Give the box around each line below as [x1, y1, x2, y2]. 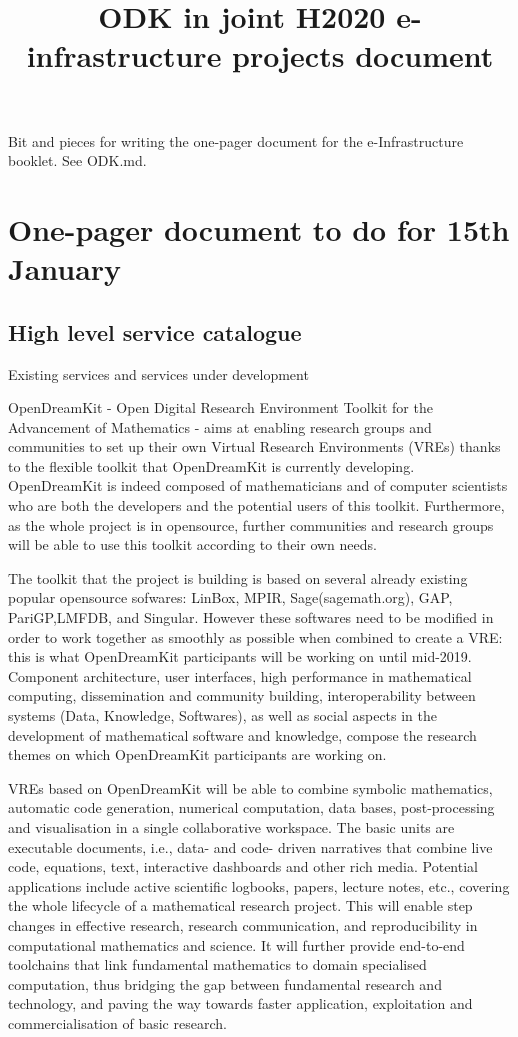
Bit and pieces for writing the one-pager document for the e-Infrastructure [8, 130, 464, 151]
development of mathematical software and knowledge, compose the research [8, 724, 477, 745]
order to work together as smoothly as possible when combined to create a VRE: [8, 626, 503, 647]
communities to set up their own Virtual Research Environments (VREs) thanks [8, 436, 501, 457]
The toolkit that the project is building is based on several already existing [8, 567, 468, 588]
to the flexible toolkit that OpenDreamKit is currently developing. [8, 455, 415, 476]
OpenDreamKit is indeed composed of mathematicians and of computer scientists [8, 475, 508, 496]
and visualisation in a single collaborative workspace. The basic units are [8, 816, 455, 837]
